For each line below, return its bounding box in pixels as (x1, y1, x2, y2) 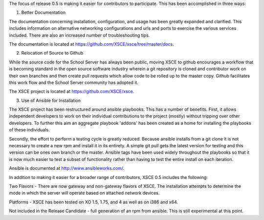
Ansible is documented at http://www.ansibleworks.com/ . (9, 165, 125, 171)
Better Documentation (21, 10, 66, 16)
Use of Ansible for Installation (21, 98, 81, 103)
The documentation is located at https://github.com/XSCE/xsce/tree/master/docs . (9, 41, 175, 47)
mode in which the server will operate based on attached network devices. (9, 190, 160, 196)
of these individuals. (9, 127, 50, 133)
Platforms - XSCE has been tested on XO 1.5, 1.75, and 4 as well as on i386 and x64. (9, 199, 178, 205)
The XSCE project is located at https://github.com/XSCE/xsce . (9, 88, 134, 95)
